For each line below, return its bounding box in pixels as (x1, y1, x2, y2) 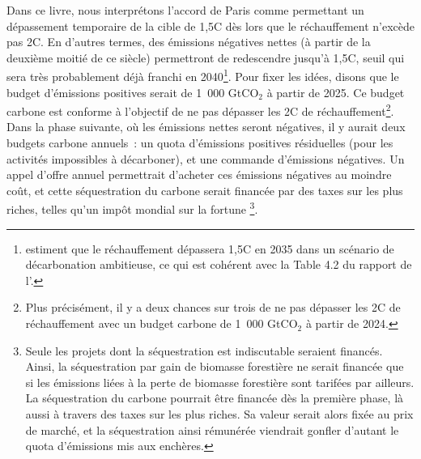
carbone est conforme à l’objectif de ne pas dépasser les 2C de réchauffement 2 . (6, 100, 394, 119)
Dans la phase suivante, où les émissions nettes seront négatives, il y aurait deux (6, 118, 406, 135)
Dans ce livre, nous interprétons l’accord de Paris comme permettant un (6, 2, 364, 18)
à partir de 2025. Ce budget (266, 83, 405, 100)
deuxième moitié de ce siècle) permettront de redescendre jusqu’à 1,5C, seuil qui (6, 49, 405, 66)
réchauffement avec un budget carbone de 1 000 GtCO (25, 315, 298, 332)
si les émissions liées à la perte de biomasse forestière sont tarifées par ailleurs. (25, 373, 415, 390)
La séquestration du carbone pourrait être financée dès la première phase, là (25, 389, 404, 406)
